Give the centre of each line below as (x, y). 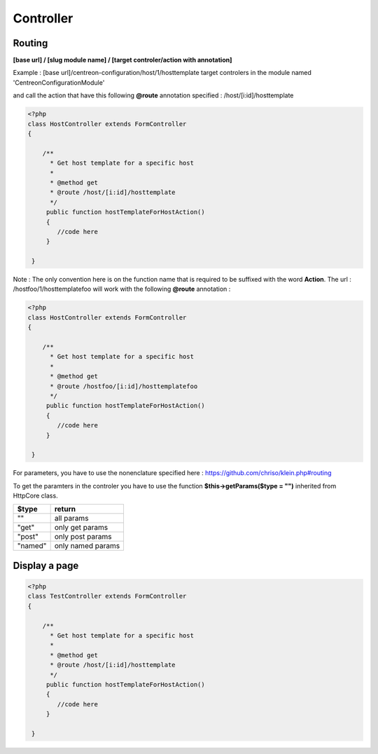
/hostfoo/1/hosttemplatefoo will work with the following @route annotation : (122, 289)
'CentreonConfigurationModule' (59, 82)
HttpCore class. (36, 496)
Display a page (46, 565)
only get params (81, 528)
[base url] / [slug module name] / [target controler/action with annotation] (122, 60)
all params (71, 519)
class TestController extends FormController (107, 596)
